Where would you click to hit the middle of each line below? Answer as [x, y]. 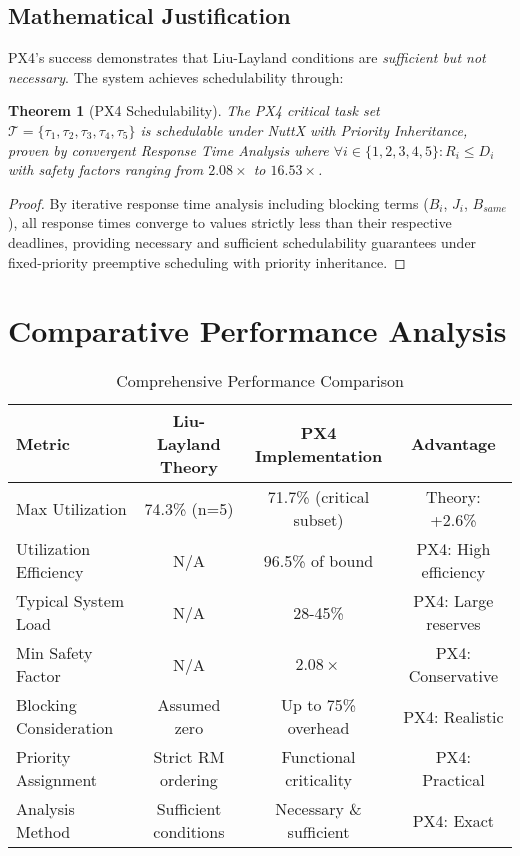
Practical [453, 780]
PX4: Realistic [453, 716]
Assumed [189, 705]
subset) [318, 520]
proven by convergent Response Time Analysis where [168, 149]
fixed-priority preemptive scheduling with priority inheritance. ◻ [207, 261]
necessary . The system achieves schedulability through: [176, 76]
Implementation [318, 455]
